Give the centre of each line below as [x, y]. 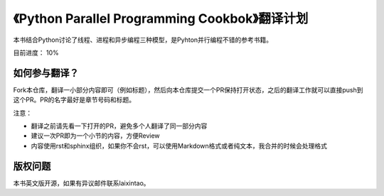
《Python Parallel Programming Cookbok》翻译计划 [161, 18]
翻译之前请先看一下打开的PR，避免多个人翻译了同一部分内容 [119, 126]
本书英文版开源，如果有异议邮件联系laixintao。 [81, 183]
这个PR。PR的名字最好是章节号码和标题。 [74, 100]
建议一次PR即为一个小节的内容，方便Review [95, 136]
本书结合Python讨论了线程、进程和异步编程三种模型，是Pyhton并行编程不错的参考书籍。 [143, 40]
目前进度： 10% [36, 53]
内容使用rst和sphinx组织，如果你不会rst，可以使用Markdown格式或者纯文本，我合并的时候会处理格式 [179, 146]
